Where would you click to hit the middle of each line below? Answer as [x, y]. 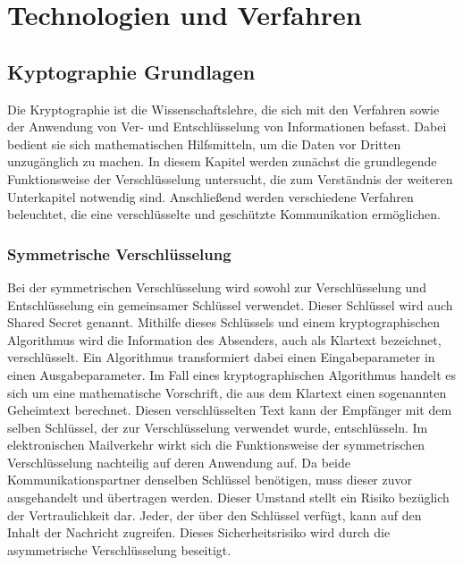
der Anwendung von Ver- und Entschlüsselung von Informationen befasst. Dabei [227, 126]
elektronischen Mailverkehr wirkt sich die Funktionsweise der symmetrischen [216, 445]
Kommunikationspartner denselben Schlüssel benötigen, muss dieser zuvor [210, 480]
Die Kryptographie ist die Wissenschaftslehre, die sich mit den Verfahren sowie [223, 109]
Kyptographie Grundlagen [131, 71]
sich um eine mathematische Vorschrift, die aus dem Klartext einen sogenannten [227, 392]
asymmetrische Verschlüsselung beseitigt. [119, 549]
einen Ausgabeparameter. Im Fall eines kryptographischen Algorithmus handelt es [232, 374]
